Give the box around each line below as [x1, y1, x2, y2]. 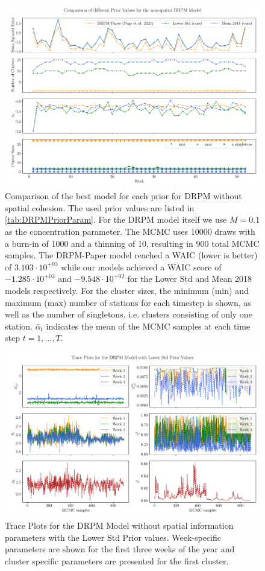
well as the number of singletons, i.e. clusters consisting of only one [5, 308, 252, 321]
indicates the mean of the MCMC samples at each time [46, 319, 251, 332]
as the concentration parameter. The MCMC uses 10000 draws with [5, 225, 255, 238]
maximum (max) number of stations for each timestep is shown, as [5, 296, 251, 308]
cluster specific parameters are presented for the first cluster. [5, 554, 229, 567]
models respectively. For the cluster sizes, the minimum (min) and [5, 284, 249, 297]
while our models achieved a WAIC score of [61, 260, 222, 273]
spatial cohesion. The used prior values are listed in [5, 201, 195, 214]
